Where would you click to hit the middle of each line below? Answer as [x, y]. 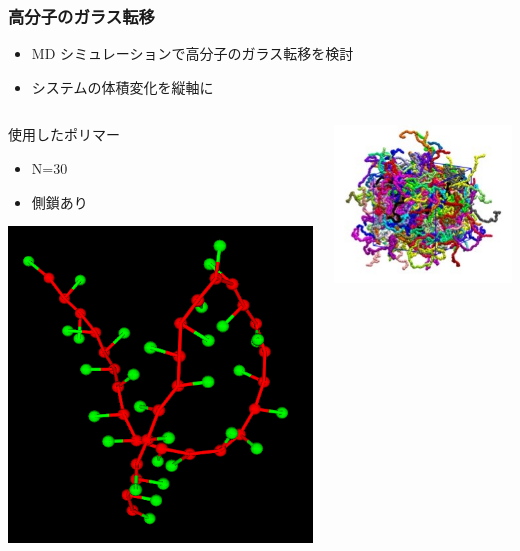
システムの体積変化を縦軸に [122, 86]
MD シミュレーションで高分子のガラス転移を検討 [192, 53]
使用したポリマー [64, 134]
